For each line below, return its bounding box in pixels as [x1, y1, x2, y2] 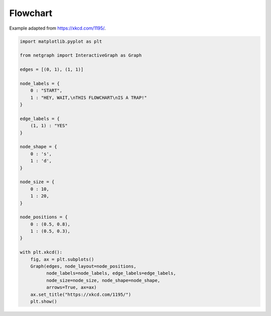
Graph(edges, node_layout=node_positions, [30, 264, 137, 269]
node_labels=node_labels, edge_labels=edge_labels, [46, 270, 176, 276]
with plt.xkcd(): [20, 249, 63, 255]
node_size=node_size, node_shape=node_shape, [46, 277, 161, 283]
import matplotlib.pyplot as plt [20, 38, 102, 44]
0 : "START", [30, 88, 63, 93]
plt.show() [30, 298, 57, 304]
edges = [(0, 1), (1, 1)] [20, 67, 84, 72]
